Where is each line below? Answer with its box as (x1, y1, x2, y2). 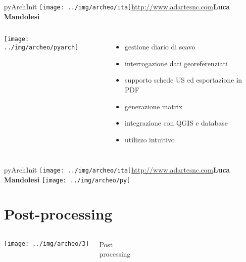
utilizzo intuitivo (125, 134, 175, 144)
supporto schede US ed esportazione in (125, 75, 242, 85)
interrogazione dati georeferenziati (125, 58, 228, 68)
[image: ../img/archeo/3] (4, 240, 89, 247)
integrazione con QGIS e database (125, 118, 228, 128)
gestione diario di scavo (125, 42, 196, 52)
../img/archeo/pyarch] (4, 44, 79, 51)
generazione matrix (125, 101, 183, 111)
